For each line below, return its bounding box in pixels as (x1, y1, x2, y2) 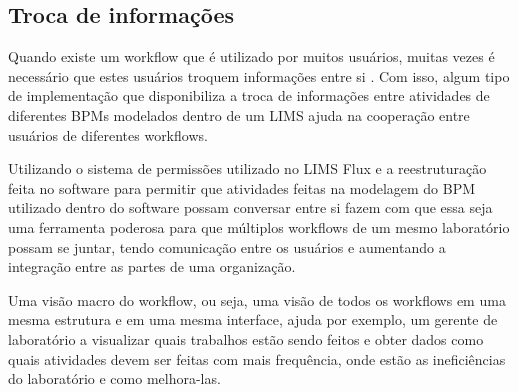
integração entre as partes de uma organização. (8, 256, 296, 277)
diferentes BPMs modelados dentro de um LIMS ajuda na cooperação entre (8, 104, 470, 125)
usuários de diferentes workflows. (8, 124, 208, 145)
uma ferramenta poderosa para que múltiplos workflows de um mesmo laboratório (8, 216, 510, 237)
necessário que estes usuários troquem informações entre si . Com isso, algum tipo (8, 65, 510, 86)
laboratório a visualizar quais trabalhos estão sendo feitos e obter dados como (8, 328, 484, 349)
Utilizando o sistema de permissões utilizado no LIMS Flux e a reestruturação (8, 158, 487, 179)
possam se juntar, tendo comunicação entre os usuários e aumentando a (8, 236, 446, 257)
